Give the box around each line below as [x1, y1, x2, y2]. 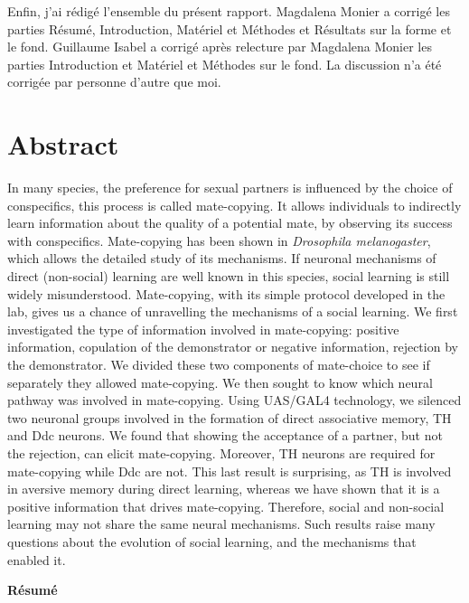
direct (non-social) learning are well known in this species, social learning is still [7, 267, 450, 286]
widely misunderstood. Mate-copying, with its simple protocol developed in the [7, 284, 446, 303]
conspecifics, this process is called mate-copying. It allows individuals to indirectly [7, 195, 462, 214]
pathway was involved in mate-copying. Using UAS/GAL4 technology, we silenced [7, 391, 462, 410]
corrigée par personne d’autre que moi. [7, 72, 221, 91]
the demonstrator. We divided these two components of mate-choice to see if [7, 355, 430, 374]
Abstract [7, 126, 119, 163]
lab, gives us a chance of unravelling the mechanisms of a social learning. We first [7, 302, 458, 321]
